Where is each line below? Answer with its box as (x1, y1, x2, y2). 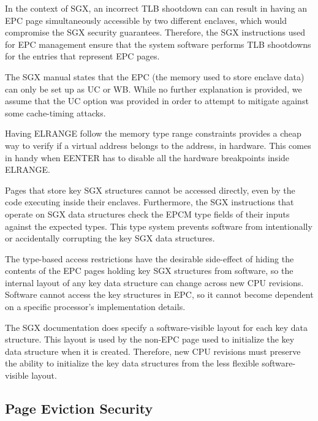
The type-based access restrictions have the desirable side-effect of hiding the (5, 252, 294, 265)
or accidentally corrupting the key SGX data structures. (5, 232, 215, 245)
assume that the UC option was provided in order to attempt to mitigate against (5, 94, 309, 107)
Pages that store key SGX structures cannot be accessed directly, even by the (5, 183, 295, 196)
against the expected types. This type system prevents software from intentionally (5, 219, 312, 232)
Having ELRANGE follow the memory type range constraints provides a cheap (5, 127, 301, 140)
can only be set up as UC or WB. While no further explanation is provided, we (5, 82, 302, 95)
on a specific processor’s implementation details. (5, 300, 186, 313)
